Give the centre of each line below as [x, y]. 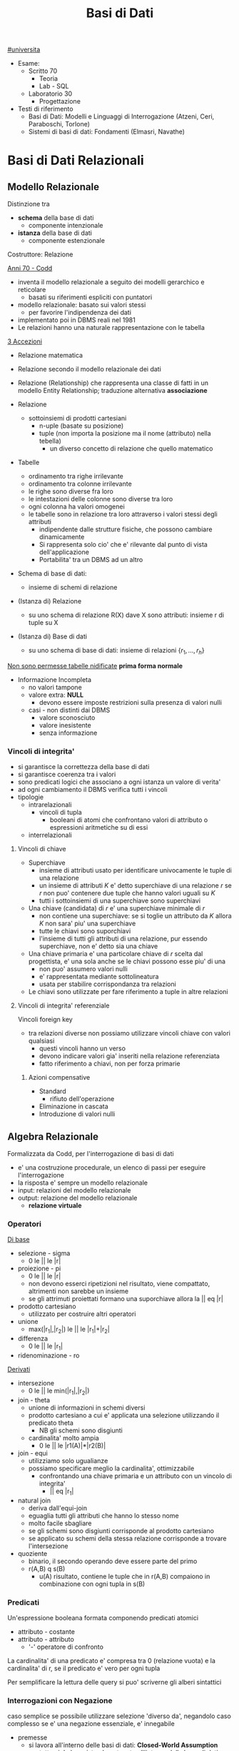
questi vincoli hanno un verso [82, 1048]
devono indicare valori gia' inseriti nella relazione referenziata [129, 1056]
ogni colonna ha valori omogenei [76, 507]
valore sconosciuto [67, 717]
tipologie [31, 797]
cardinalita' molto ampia [64, 1438]
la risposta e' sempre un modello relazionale [83, 1183]
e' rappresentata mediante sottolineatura [99, 977]
